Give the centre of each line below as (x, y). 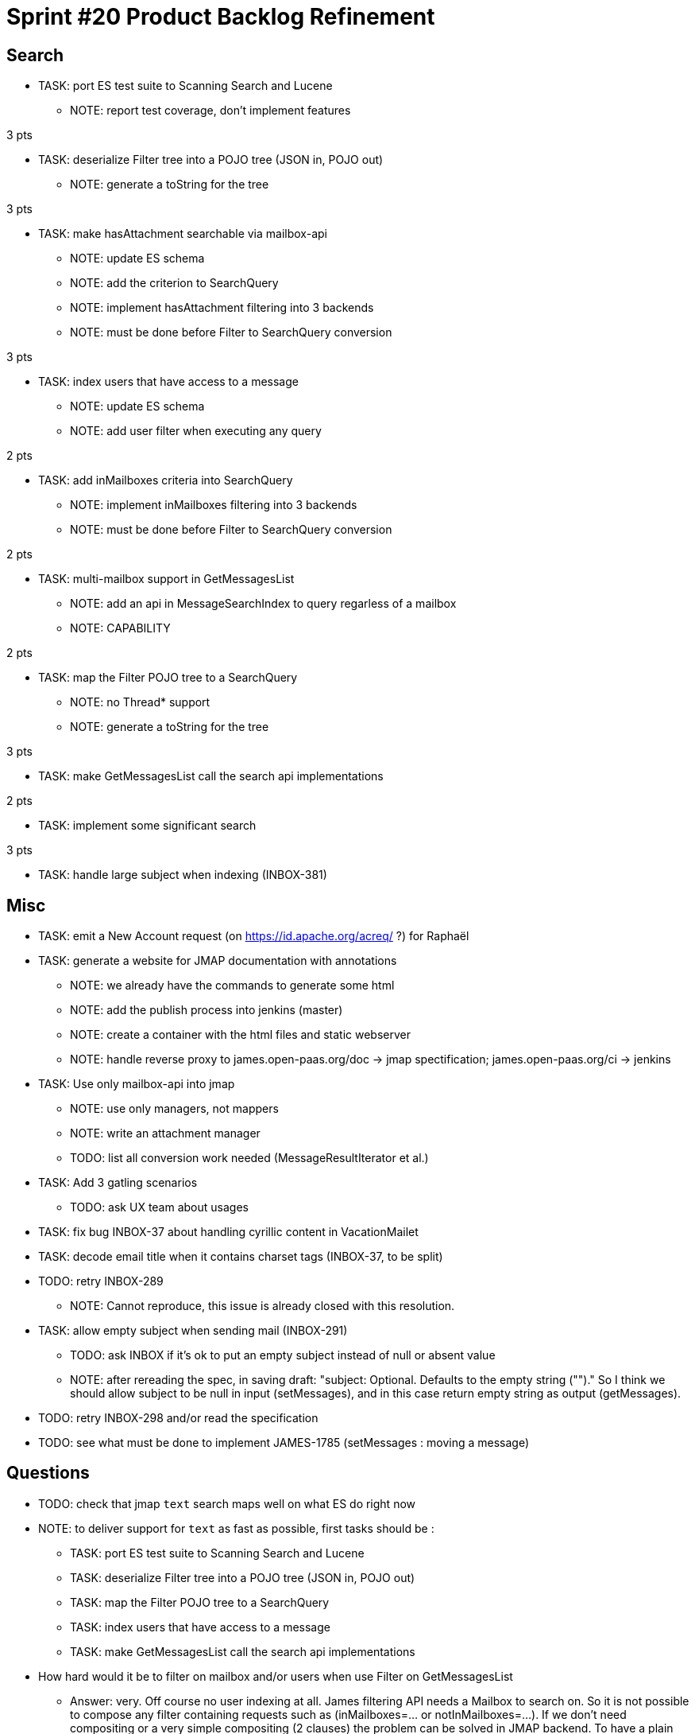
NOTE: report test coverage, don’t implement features (210, 111)
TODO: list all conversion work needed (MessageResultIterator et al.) (249, 1158)
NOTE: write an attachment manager (165, 1133)
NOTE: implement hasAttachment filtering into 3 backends (222, 308)
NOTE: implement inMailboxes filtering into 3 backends (214, 505)
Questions (48, 1473)
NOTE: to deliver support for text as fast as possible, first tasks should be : (236, 1528)
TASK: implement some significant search (147, 826)
